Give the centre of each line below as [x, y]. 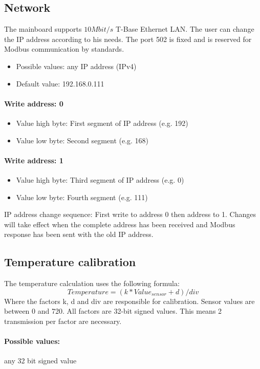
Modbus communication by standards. [64, 49]
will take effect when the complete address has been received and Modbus [120, 224]
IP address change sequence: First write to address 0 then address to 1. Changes [130, 214]
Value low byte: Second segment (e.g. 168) [82, 140]
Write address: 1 [34, 160]
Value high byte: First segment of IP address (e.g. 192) [102, 123]
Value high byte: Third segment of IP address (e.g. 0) [100, 179]
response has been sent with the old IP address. [79, 234]
